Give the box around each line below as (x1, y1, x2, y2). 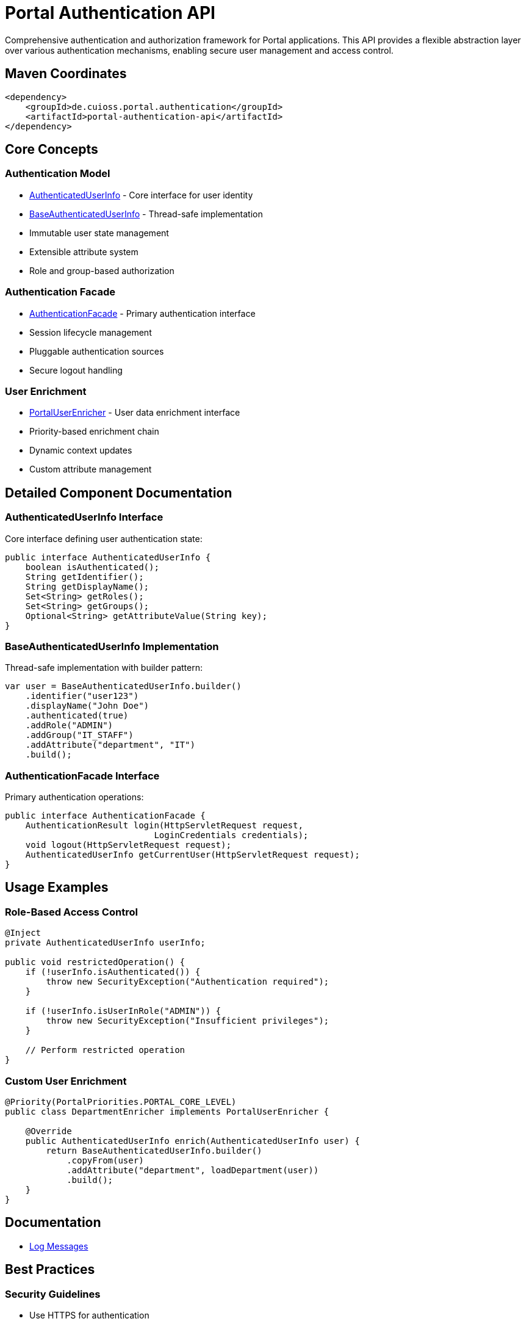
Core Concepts (5, 142, 98, 157)
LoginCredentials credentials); (154, 830, 309, 841)
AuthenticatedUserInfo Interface (5, 511, 164, 524)
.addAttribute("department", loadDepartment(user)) (67, 1165, 319, 1175)
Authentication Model (5, 167, 110, 180)
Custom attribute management (29, 464, 152, 475)
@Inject (5, 928, 41, 938)
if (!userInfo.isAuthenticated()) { (25, 967, 201, 977)
